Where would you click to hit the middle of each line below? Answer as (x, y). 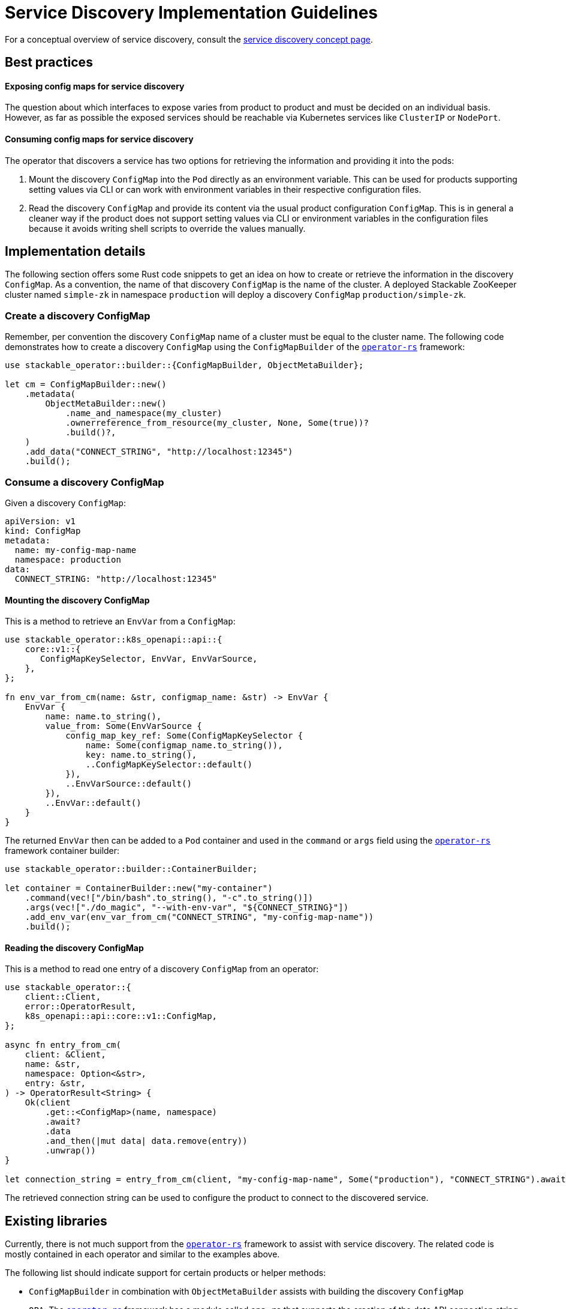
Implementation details (75, 252)
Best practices (49, 62)
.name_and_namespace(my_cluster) (144, 413)
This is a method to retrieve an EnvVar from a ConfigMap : (120, 621)
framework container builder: (62, 851)
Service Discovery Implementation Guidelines (191, 13)
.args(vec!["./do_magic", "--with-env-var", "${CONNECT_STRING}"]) (187, 908)
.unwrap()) (70, 1151)
